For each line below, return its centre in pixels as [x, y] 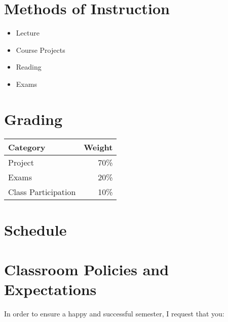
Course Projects [41, 50]
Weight [98, 147]
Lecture [28, 33]
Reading [29, 67]
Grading [33, 119]
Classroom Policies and [87, 269]
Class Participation [42, 191]
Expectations [50, 289]
